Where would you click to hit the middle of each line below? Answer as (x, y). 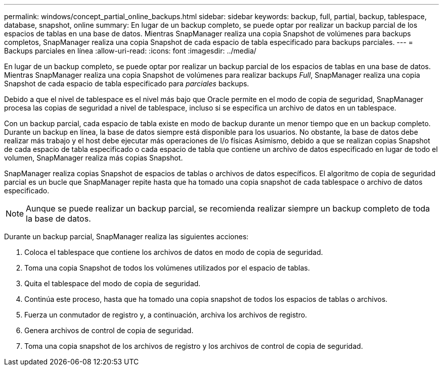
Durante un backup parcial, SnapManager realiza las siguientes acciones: (126, 236)
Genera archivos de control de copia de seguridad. (109, 330)
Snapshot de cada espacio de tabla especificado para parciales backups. (127, 84)
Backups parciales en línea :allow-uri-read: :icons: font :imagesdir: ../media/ (130, 51)
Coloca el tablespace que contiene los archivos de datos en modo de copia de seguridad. (174, 252)
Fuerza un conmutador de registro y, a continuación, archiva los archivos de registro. (166, 315)
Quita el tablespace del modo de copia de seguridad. (113, 283)
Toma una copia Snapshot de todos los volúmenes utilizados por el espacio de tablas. (167, 268)
